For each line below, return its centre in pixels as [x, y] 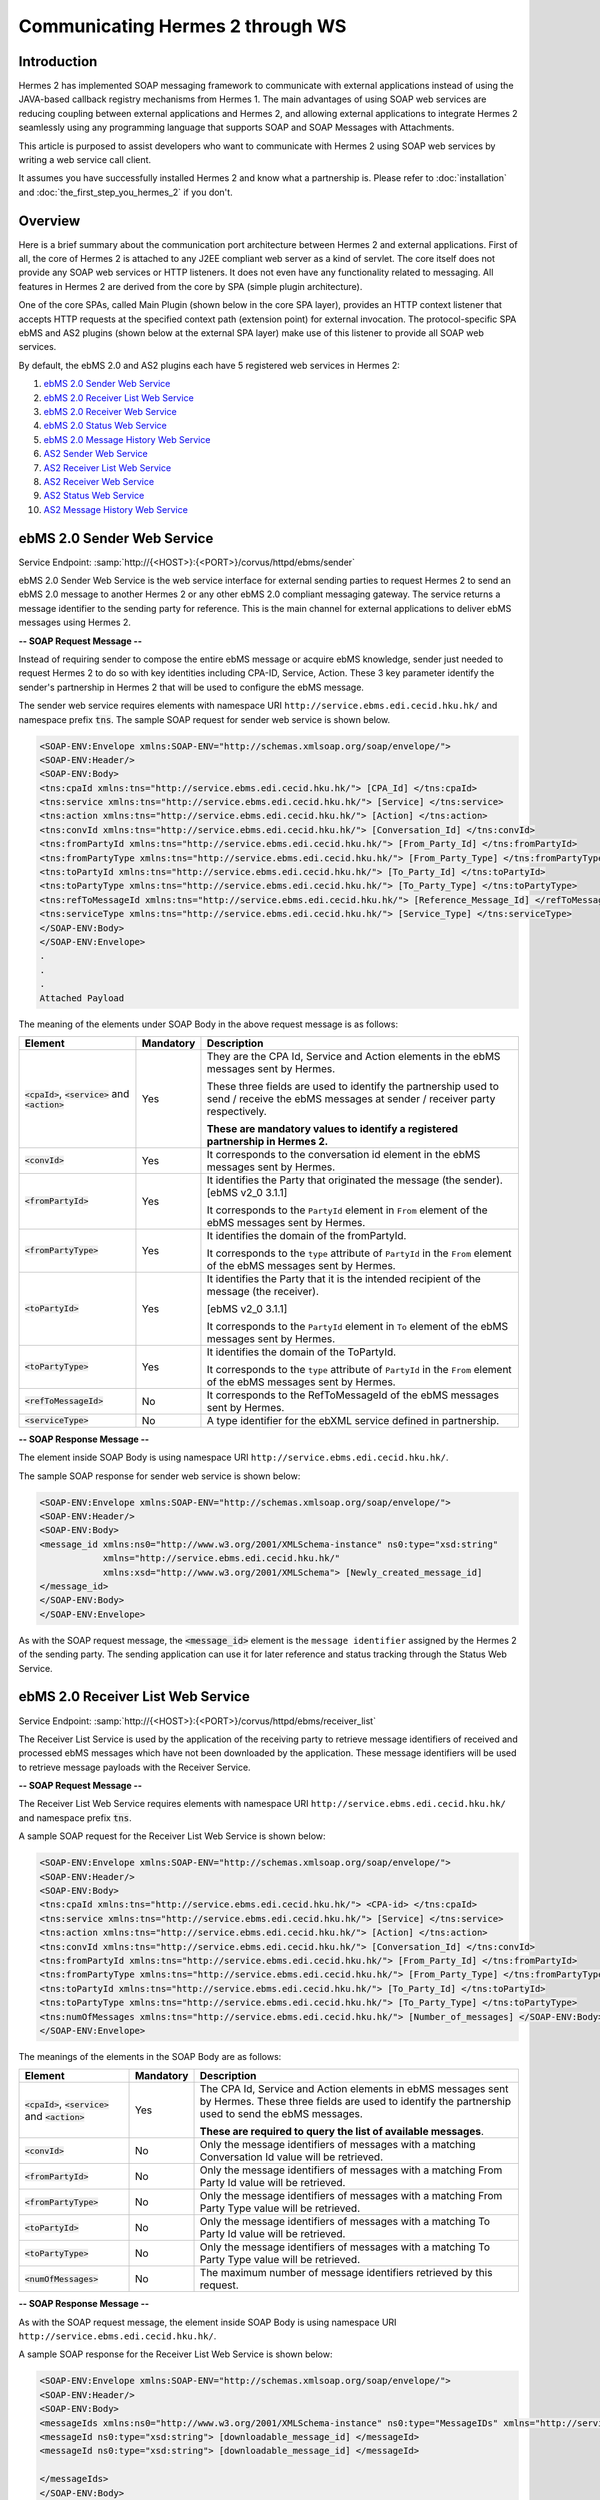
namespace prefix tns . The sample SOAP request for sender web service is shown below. [204, 719]
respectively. [236, 1111]
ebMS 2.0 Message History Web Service [127, 439]
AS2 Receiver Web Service [99, 481]
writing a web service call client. [85, 160]
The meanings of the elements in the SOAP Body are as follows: [150, 2056]
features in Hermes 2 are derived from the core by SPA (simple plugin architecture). [190, 286]
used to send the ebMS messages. [281, 2114]
